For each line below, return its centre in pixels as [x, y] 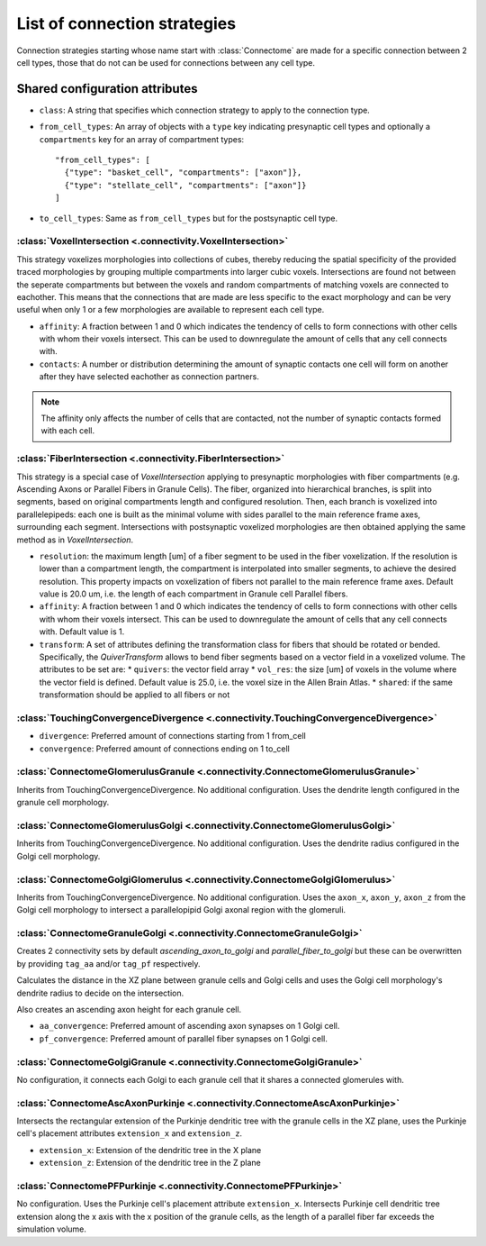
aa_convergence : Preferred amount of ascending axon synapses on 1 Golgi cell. [189, 1026]
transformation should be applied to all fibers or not [135, 695]
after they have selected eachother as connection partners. [149, 377]
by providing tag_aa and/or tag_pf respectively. [109, 963]
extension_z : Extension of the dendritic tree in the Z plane [150, 1163]
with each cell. [67, 431]
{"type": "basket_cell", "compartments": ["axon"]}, [183, 173]
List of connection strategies [126, 23]
